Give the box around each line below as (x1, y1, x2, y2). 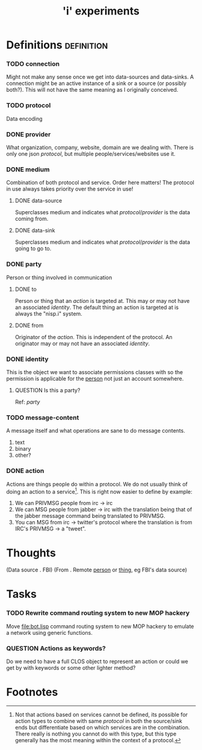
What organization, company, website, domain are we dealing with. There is (6, 144, 194, 151)
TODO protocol (6, 101, 51, 110)
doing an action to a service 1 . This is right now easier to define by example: (6, 487, 192, 495)
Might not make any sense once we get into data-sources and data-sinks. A (6, 74, 194, 81)
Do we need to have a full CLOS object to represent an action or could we (6, 658, 188, 665)
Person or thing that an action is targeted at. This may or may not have (14, 297, 190, 304)
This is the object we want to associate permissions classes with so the (6, 368, 183, 375)
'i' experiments (62, 4, 140, 18)
